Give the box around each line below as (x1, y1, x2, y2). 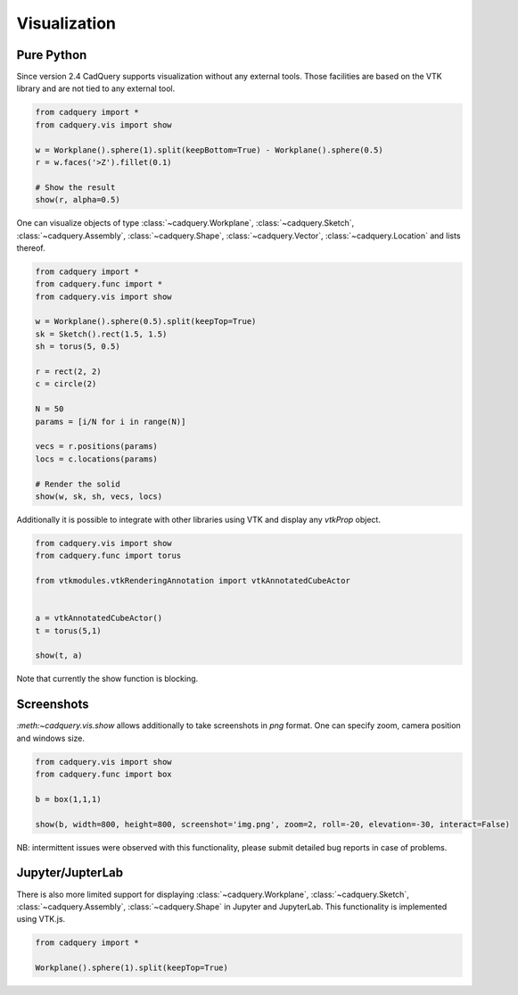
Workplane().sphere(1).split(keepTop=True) (35, 963, 229, 973)
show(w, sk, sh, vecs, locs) (35, 491, 163, 502)
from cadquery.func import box (35, 769, 173, 780)
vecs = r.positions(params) (35, 442, 158, 452)
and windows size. (16, 733, 85, 743)
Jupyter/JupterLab (16, 866, 124, 881)
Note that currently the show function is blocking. (16, 674, 199, 684)
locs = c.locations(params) (35, 453, 158, 464)
